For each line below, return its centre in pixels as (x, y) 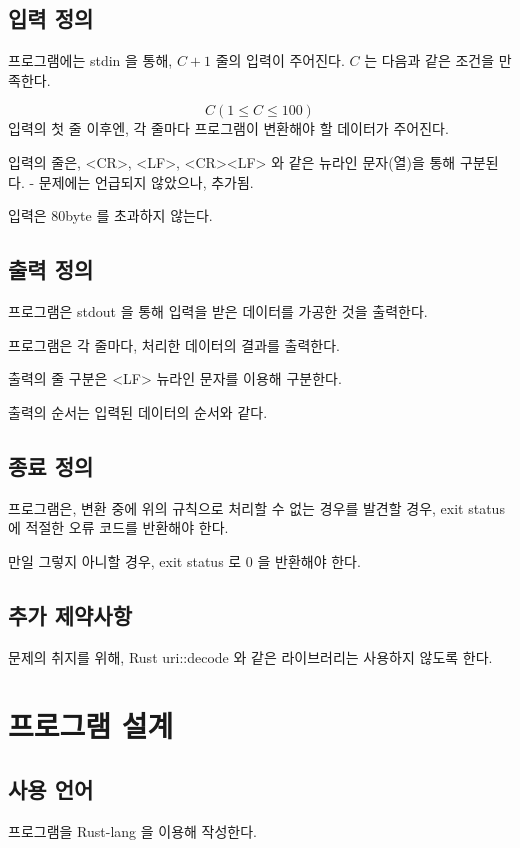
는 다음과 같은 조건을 (429, 60)
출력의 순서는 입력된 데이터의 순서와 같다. (138, 411)
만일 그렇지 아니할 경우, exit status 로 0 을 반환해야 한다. (184, 560)
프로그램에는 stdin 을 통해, (90, 60)
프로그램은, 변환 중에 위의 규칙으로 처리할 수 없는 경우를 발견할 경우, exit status (256, 507)
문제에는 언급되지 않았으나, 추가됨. (146, 181)
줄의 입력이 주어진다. (280, 60)
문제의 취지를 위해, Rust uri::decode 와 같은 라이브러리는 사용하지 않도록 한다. (250, 656)
